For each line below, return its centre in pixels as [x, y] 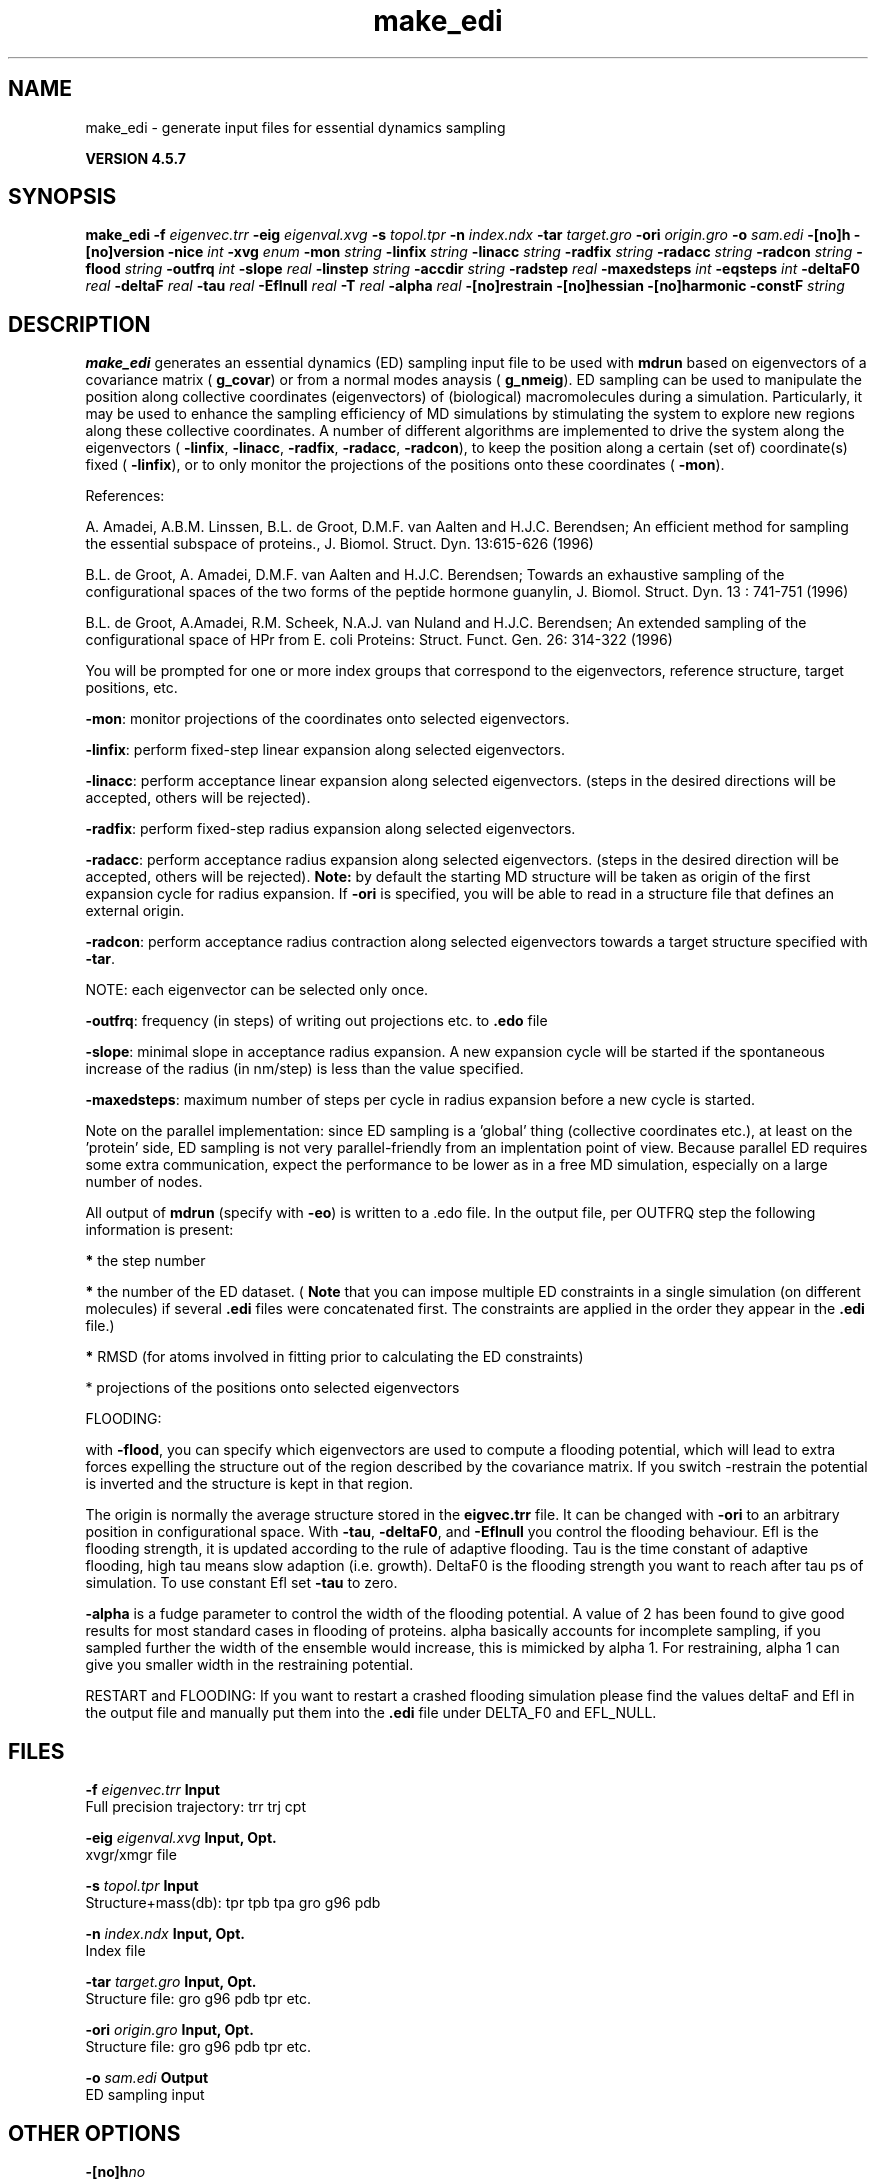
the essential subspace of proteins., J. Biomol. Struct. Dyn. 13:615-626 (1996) [339, 544]
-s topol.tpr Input [142, 1886]
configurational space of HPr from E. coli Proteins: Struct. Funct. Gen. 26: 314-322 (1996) [379, 640]
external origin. [135, 911]
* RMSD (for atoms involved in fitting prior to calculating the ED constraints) [334, 1357]
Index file [115, 1951]
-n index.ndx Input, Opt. [165, 1934]
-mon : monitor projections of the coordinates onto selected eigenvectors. [327, 719]
